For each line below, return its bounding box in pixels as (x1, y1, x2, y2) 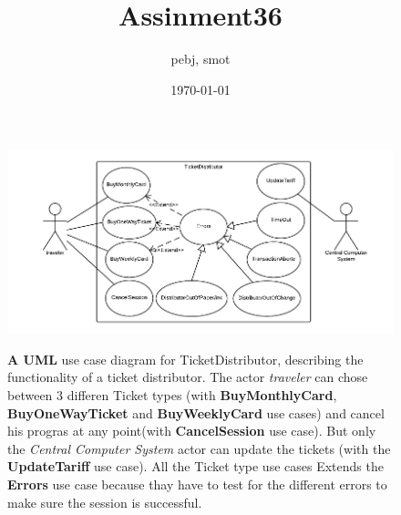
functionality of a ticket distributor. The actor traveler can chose (7, 367, 368, 386)
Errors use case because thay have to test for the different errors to (7, 475, 387, 494)
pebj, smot (170, 49, 231, 68)
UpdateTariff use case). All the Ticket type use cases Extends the (7, 457, 384, 476)
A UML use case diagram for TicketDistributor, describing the (7, 349, 364, 368)
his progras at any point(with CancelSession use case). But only (7, 421, 376, 440)
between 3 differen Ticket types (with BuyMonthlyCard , (7, 386, 337, 405)
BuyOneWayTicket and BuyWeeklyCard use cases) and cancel (7, 403, 385, 422)
